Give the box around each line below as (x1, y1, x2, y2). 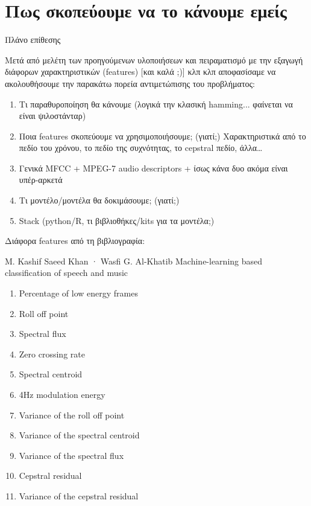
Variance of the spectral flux (19, 449, 124, 461)
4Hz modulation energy (19, 388, 105, 400)
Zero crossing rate (19, 347, 85, 360)
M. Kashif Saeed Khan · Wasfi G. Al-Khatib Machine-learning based (5, 254, 263, 267)
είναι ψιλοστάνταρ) (19, 109, 86, 122)
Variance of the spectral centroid (19, 429, 140, 441)
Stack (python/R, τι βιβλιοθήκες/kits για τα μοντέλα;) (19, 214, 215, 226)
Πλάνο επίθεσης (5, 33, 61, 46)
